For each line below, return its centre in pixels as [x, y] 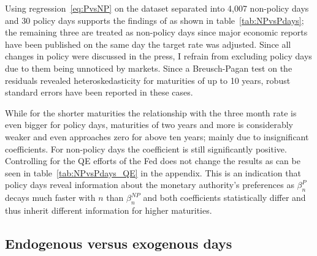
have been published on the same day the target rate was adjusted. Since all [148, 44]
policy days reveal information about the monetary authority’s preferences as [150, 185]
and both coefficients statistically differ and [224, 198]
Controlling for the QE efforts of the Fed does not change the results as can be [153, 161]
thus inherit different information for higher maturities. [109, 210]
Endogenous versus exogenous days [119, 243]
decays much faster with [50, 198]
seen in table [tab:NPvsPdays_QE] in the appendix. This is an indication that [153, 172]
